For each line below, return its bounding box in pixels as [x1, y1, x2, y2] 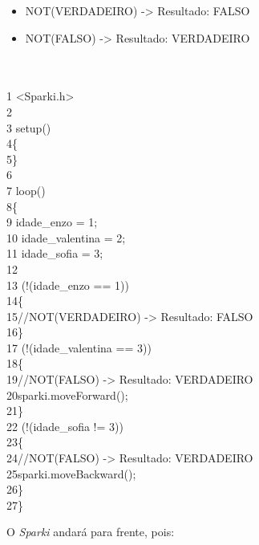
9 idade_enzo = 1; [6, 214, 98, 230]
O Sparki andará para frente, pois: [6, 523, 175, 540]
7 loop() [6, 181, 46, 198]
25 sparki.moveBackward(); [6, 465, 136, 482]
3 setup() [6, 119, 51, 136]
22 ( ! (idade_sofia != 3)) [6, 417, 123, 434]
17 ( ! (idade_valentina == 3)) [6, 339, 152, 356]
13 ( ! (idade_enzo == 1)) [6, 276, 129, 293]
